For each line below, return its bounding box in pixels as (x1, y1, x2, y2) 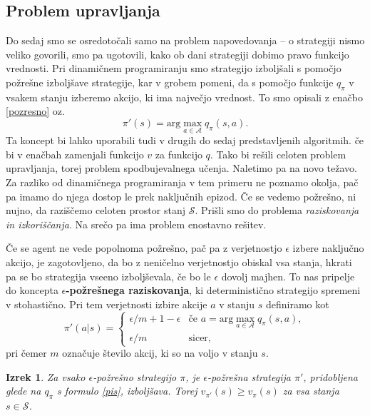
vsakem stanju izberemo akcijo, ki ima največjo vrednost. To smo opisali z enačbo (6, 89, 363, 104)
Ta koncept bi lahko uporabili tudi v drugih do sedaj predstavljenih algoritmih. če (6, 133, 364, 148)
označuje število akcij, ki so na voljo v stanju (62, 345, 258, 360)
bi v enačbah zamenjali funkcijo (6, 146, 144, 161)
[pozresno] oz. (6, 103, 65, 118)
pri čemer (6, 345, 47, 360)
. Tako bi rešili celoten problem (210, 146, 346, 161)
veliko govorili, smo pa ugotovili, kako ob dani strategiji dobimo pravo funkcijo (6, 46, 349, 61)
